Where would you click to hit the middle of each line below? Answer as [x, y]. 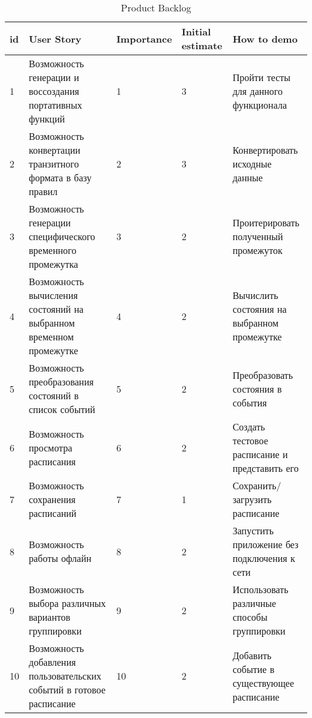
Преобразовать [263, 375]
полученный [258, 236]
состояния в [257, 388]
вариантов [50, 617]
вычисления [53, 295]
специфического [62, 236]
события [250, 402]
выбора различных [67, 603]
